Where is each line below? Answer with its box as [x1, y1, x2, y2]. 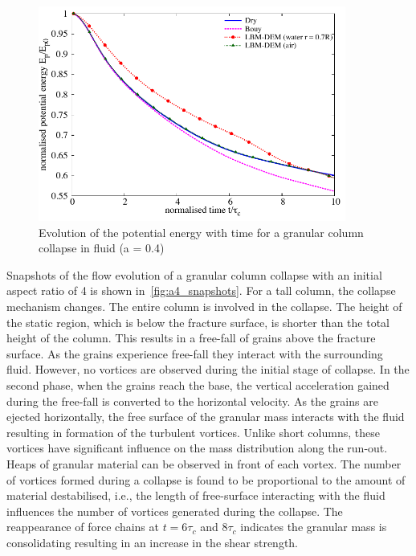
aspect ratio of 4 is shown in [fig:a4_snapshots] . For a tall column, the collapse [6, 282, 396, 299]
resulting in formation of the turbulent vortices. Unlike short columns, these [6, 423, 380, 440]
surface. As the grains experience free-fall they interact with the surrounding [6, 345, 383, 362]
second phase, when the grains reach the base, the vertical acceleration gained [6, 377, 389, 394]
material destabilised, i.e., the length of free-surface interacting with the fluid [6, 487, 385, 504]
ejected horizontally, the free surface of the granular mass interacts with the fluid [6, 408, 405, 425]
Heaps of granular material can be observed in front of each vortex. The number [6, 456, 402, 472]
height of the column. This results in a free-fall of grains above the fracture [6, 329, 376, 346]
